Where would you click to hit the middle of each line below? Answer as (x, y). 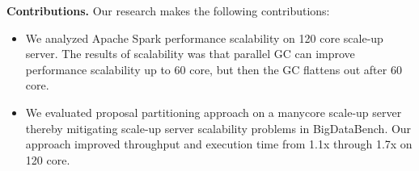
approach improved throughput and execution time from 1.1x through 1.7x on (219, 144)
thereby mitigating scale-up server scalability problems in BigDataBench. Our (218, 128)
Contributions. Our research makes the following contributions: (168, 10)
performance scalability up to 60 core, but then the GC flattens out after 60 (214, 69)
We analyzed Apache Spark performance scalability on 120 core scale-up (204, 38)
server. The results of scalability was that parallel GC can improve (190, 54)
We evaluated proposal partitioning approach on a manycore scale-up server (214, 112)
